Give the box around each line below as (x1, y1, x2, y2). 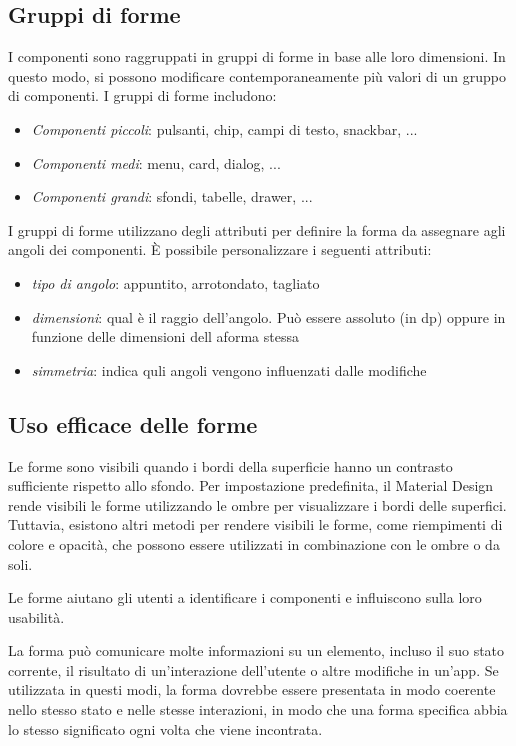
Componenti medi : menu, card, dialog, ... (31, 152, 281, 173)
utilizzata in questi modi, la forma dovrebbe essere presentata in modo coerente (8, 679, 496, 700)
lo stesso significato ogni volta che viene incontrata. (8, 718, 323, 739)
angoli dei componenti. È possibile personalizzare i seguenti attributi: (8, 239, 432, 260)
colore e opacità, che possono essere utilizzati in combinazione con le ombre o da (8, 533, 500, 554)
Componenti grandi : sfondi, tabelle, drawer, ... (31, 186, 313, 207)
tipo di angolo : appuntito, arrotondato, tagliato (31, 272, 320, 293)
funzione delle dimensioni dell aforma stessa (31, 326, 299, 347)
